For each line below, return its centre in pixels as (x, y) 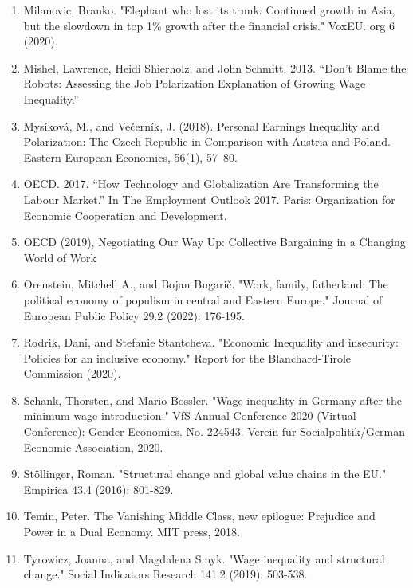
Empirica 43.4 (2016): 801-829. (98, 489)
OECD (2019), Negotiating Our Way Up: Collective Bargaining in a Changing (214, 242)
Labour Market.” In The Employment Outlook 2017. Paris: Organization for (209, 199)
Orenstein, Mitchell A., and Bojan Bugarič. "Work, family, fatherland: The (206, 284)
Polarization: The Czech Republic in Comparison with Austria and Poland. (207, 141)
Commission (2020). (72, 373)
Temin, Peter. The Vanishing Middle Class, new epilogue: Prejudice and (199, 516)
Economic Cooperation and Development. (125, 215)
